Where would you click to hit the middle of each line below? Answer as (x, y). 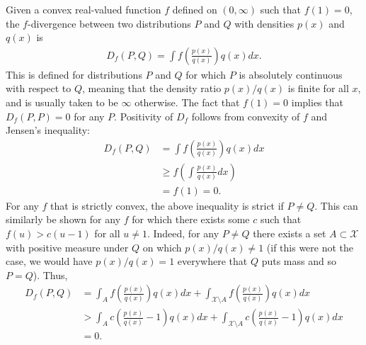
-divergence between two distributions (109, 23)
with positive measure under (67, 247)
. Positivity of (144, 116)
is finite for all (318, 88)
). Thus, (50, 275)
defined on (195, 9)
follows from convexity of (246, 116)
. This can (336, 205)
